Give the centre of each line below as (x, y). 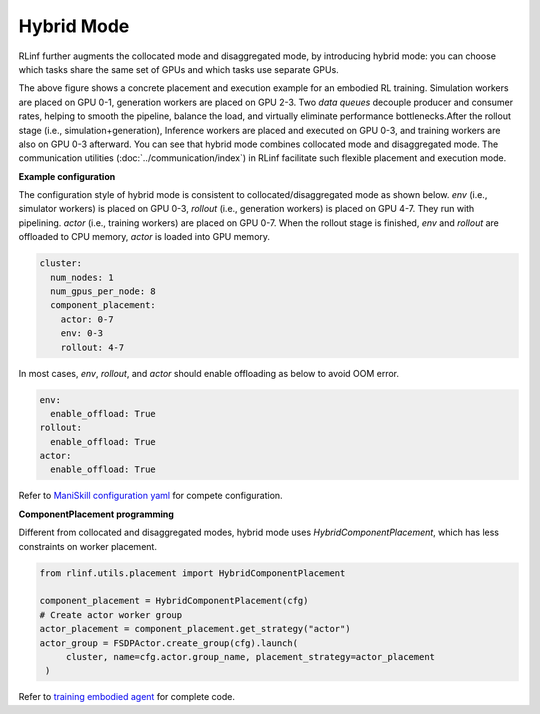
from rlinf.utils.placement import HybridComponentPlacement (192, 573)
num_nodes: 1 (82, 277)
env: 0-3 (82, 333)
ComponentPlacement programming (96, 514)
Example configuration (67, 176)
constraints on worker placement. (87, 546)
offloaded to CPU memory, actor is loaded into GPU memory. (144, 237)
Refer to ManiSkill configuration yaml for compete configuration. (151, 496)
